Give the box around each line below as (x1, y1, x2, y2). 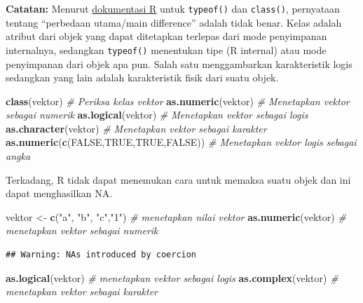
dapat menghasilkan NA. (6, 186, 113, 201)
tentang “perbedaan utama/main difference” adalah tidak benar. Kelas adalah (6, 15, 342, 29)
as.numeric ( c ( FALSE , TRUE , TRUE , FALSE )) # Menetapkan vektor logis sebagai (6, 135, 357, 149)
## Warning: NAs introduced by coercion (6, 250, 197, 260)
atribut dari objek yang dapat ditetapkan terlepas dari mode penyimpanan (6, 29, 327, 43)
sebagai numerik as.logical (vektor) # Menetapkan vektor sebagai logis (6, 107, 308, 122)
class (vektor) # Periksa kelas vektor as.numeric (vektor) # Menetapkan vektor (6, 93, 350, 108)
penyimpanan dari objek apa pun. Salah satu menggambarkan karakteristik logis (6, 56, 352, 71)
